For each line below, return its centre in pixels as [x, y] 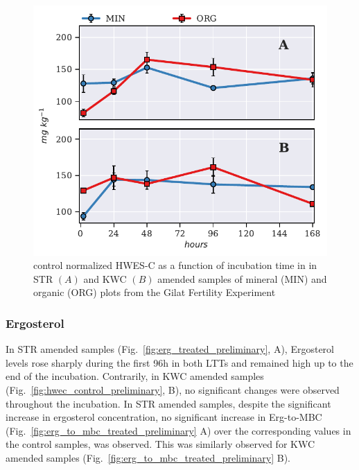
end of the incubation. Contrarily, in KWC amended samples [135, 376]
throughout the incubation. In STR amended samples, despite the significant [168, 403]
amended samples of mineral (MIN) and [242, 278]
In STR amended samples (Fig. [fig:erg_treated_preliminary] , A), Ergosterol [170, 349]
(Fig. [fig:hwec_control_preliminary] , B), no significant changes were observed [173, 389]
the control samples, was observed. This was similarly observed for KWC [160, 444]
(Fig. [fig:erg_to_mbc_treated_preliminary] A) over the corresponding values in [178, 430]
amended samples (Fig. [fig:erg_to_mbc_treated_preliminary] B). [148, 457]
